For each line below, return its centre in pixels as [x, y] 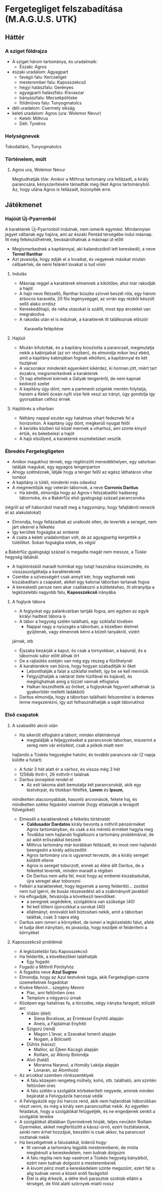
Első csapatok [22, 715]
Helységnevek [22, 136]
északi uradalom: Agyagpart [40, 72]
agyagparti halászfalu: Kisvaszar [52, 92]
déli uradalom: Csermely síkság [43, 108]
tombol [19, 477]
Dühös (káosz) [41, 1044]
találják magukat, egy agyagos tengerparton [56, 467]
